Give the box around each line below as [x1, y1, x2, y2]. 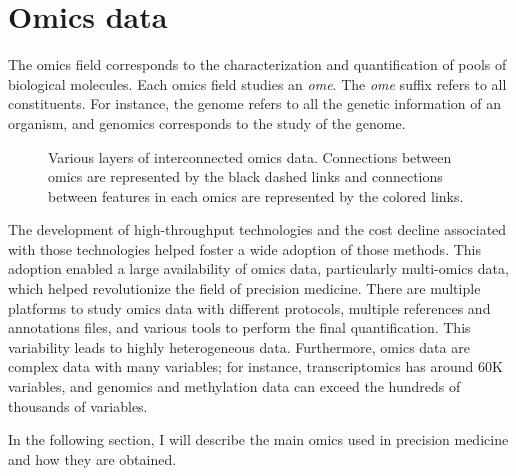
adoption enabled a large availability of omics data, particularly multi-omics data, [8, 258, 509, 279]
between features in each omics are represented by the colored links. [48, 185, 464, 206]
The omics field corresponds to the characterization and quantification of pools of [8, 54, 507, 75]
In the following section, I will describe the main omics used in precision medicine [8, 429, 509, 450]
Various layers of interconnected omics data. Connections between [48, 146, 452, 167]
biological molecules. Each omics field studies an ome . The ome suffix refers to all [8, 73, 507, 94]
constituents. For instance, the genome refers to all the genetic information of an [8, 93, 501, 114]
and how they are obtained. [8, 448, 177, 469]
